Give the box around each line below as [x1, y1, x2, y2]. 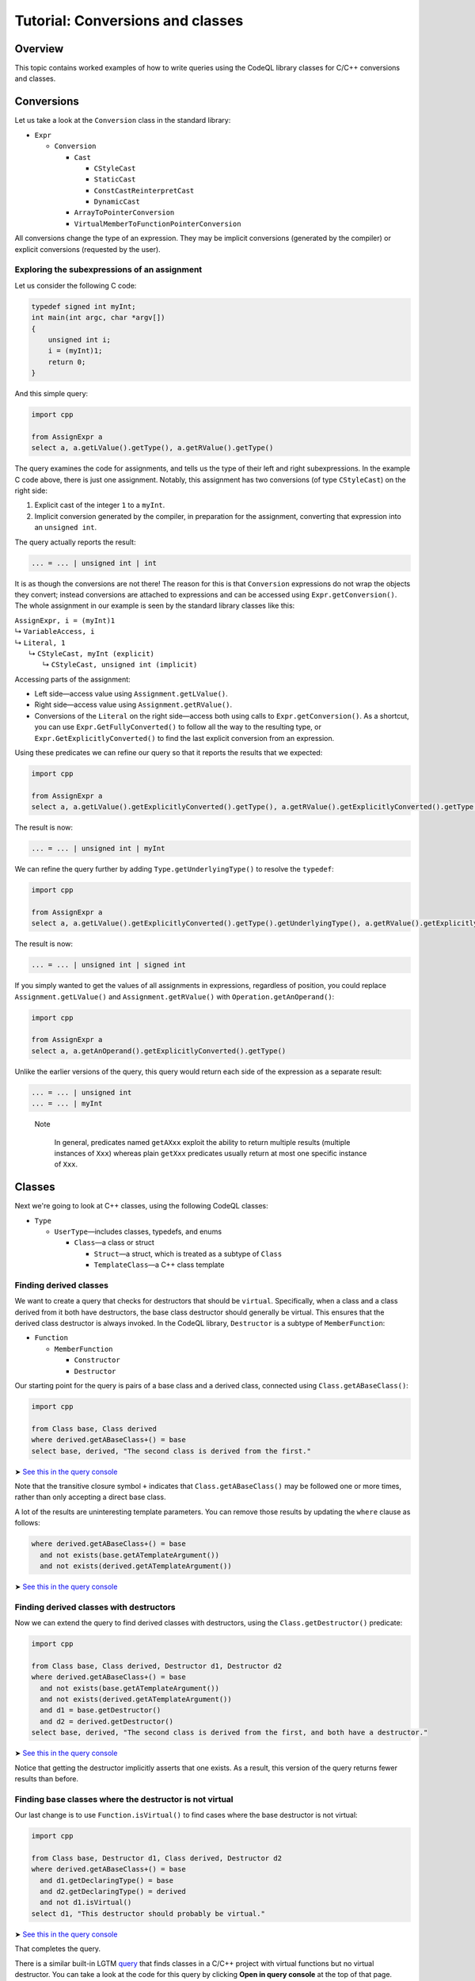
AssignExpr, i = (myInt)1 [14, 616, 116, 625]
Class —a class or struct [74, 1238, 154, 1247]
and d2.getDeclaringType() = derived [40, 1887, 186, 1895]
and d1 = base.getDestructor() [40, 1706, 161, 1715]
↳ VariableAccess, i [14, 627, 95, 636]
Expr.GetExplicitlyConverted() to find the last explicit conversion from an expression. [34, 733, 335, 742]
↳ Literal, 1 [14, 638, 66, 647]
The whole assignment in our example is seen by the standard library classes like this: [14, 601, 295, 610]
